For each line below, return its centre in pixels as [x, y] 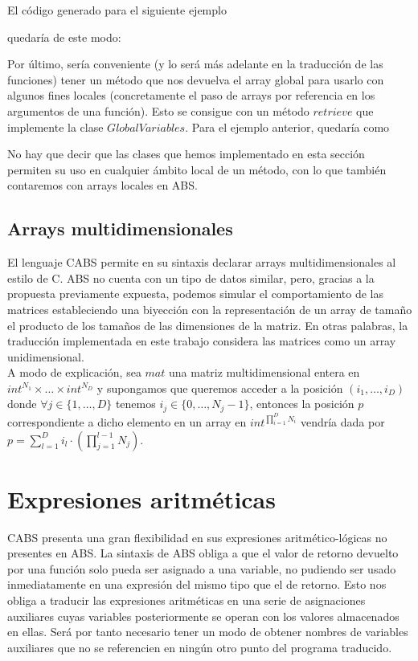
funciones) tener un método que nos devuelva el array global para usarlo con [196, 79]
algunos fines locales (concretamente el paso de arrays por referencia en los [191, 95]
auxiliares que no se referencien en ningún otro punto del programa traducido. [200, 647]
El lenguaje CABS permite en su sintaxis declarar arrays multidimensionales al [202, 262]
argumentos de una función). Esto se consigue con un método [158, 110]
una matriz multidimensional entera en [264, 372]
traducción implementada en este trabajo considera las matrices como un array [202, 341]
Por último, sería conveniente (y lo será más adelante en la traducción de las [195, 64]
